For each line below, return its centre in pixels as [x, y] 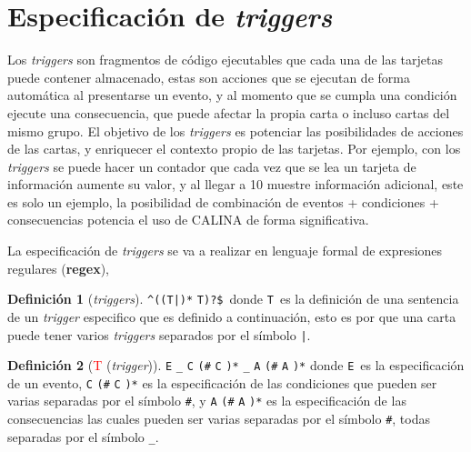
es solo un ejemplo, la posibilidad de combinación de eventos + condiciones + [223, 201]
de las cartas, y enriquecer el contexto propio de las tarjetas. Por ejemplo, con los [234, 149]
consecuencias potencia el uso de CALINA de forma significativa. [188, 220]
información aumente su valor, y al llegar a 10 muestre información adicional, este [235, 184]
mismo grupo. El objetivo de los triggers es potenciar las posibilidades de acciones [235, 131]
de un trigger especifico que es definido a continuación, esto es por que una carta [232, 316]
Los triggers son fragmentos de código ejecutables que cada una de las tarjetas [225, 60]
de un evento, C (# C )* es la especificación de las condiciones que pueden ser [222, 382]
